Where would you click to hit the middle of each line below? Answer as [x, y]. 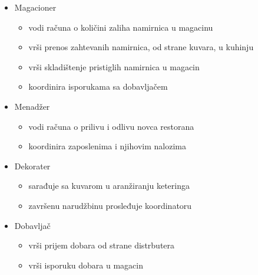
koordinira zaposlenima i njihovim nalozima [107, 146]
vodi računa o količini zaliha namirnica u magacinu [121, 27]
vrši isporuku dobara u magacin [86, 265]
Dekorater [32, 166]
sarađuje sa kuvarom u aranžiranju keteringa [109, 186]
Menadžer [32, 106]
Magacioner [35, 7]
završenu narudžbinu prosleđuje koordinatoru [110, 205]
